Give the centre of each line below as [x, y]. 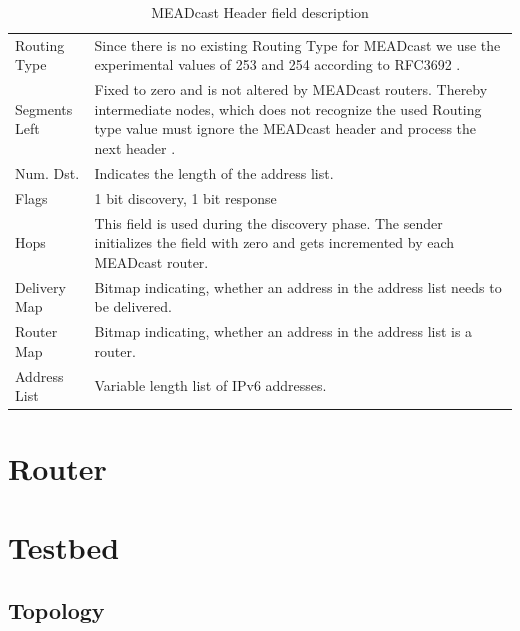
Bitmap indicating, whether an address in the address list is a [283, 331]
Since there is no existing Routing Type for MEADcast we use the [297, 44]
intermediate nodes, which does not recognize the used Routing [288, 108]
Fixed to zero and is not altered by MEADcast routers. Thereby [291, 89]
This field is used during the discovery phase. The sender [268, 222]
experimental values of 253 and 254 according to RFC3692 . [277, 64]
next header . [135, 148]
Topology [56, 610]
